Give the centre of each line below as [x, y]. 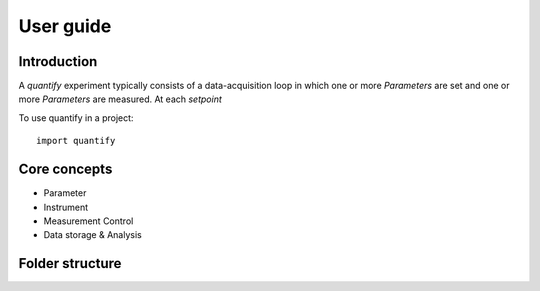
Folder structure [70, 263]
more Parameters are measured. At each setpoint [120, 99]
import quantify [76, 141]
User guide [65, 26]
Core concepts [65, 169]
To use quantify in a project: [76, 117]
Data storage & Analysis [92, 235]
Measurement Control [88, 221]
